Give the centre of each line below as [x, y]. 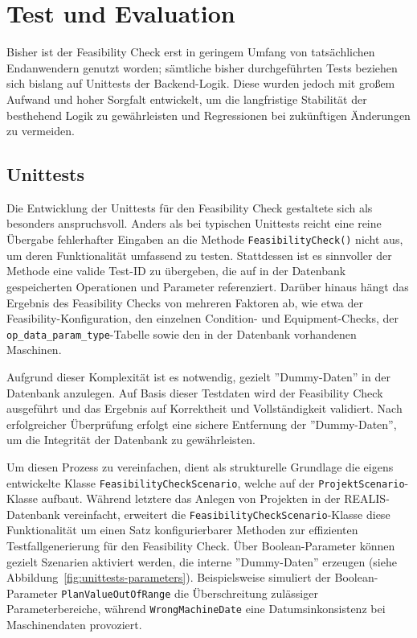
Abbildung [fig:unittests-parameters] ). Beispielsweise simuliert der [169, 577]
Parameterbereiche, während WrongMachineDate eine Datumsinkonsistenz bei [196, 609]
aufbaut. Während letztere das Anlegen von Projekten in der [191, 498]
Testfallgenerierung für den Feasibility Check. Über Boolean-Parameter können [201, 546]
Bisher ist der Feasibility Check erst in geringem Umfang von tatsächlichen [191, 52]
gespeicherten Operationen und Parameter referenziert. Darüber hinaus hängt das [208, 286]
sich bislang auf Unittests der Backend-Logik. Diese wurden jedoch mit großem [201, 83]
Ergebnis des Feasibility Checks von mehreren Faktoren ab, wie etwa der [185, 302]
